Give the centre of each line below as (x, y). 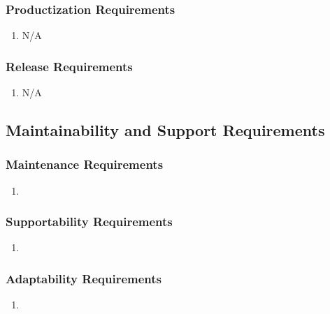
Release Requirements (69, 66)
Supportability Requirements (89, 222)
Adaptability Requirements (84, 278)
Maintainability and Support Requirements (165, 130)
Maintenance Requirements (85, 164)
